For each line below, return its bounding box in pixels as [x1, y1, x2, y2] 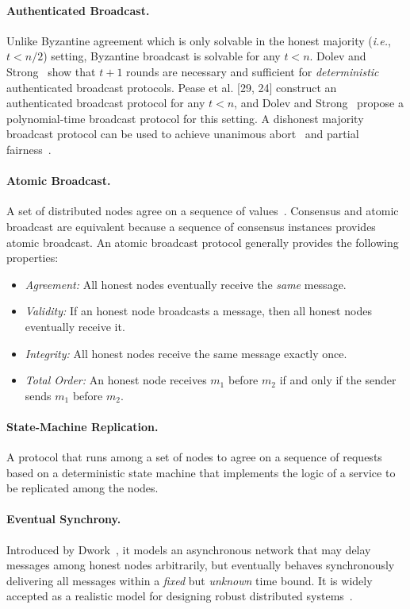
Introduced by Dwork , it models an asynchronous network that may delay [6, 541, 371, 557]
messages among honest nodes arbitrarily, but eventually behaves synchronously [6, 557, 395, 573]
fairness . [6, 141, 52, 157]
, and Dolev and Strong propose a [234, 94, 404, 111]
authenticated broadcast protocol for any [6, 94, 205, 111]
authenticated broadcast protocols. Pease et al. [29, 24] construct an [6, 79, 337, 95]
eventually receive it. [25, 318, 125, 334]
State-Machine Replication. [6, 418, 159, 434]
